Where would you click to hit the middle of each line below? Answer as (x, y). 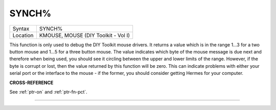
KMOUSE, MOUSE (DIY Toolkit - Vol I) (85, 35)
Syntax (21, 29)
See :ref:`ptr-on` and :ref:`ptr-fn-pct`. (49, 92)
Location (23, 35)
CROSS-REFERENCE (31, 82)
